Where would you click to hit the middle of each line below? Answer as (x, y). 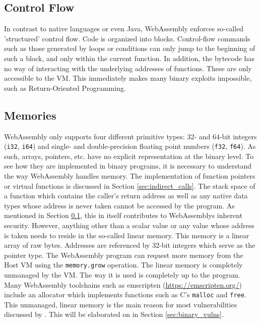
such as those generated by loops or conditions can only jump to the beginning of (130, 48)
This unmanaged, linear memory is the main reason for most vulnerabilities (121, 304)
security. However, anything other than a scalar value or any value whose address (129, 225)
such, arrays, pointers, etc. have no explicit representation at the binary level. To (129, 156)
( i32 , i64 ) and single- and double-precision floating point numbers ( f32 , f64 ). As (130, 146)
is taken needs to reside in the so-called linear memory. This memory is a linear (127, 235)
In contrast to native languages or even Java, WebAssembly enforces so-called (124, 29)
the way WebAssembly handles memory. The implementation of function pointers (130, 176)
